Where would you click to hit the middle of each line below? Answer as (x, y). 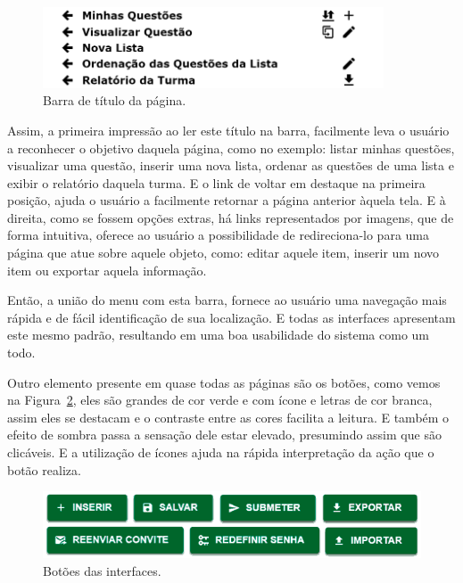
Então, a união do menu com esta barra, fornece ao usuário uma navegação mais (227, 300)
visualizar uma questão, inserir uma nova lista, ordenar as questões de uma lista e (231, 165)
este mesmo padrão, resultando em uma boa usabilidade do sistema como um (218, 335)
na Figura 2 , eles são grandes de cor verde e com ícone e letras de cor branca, (220, 400)
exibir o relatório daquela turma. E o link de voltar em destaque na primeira (216, 182)
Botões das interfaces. (102, 570)
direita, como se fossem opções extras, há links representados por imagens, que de (231, 217)
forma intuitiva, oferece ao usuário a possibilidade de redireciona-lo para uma (218, 235)
